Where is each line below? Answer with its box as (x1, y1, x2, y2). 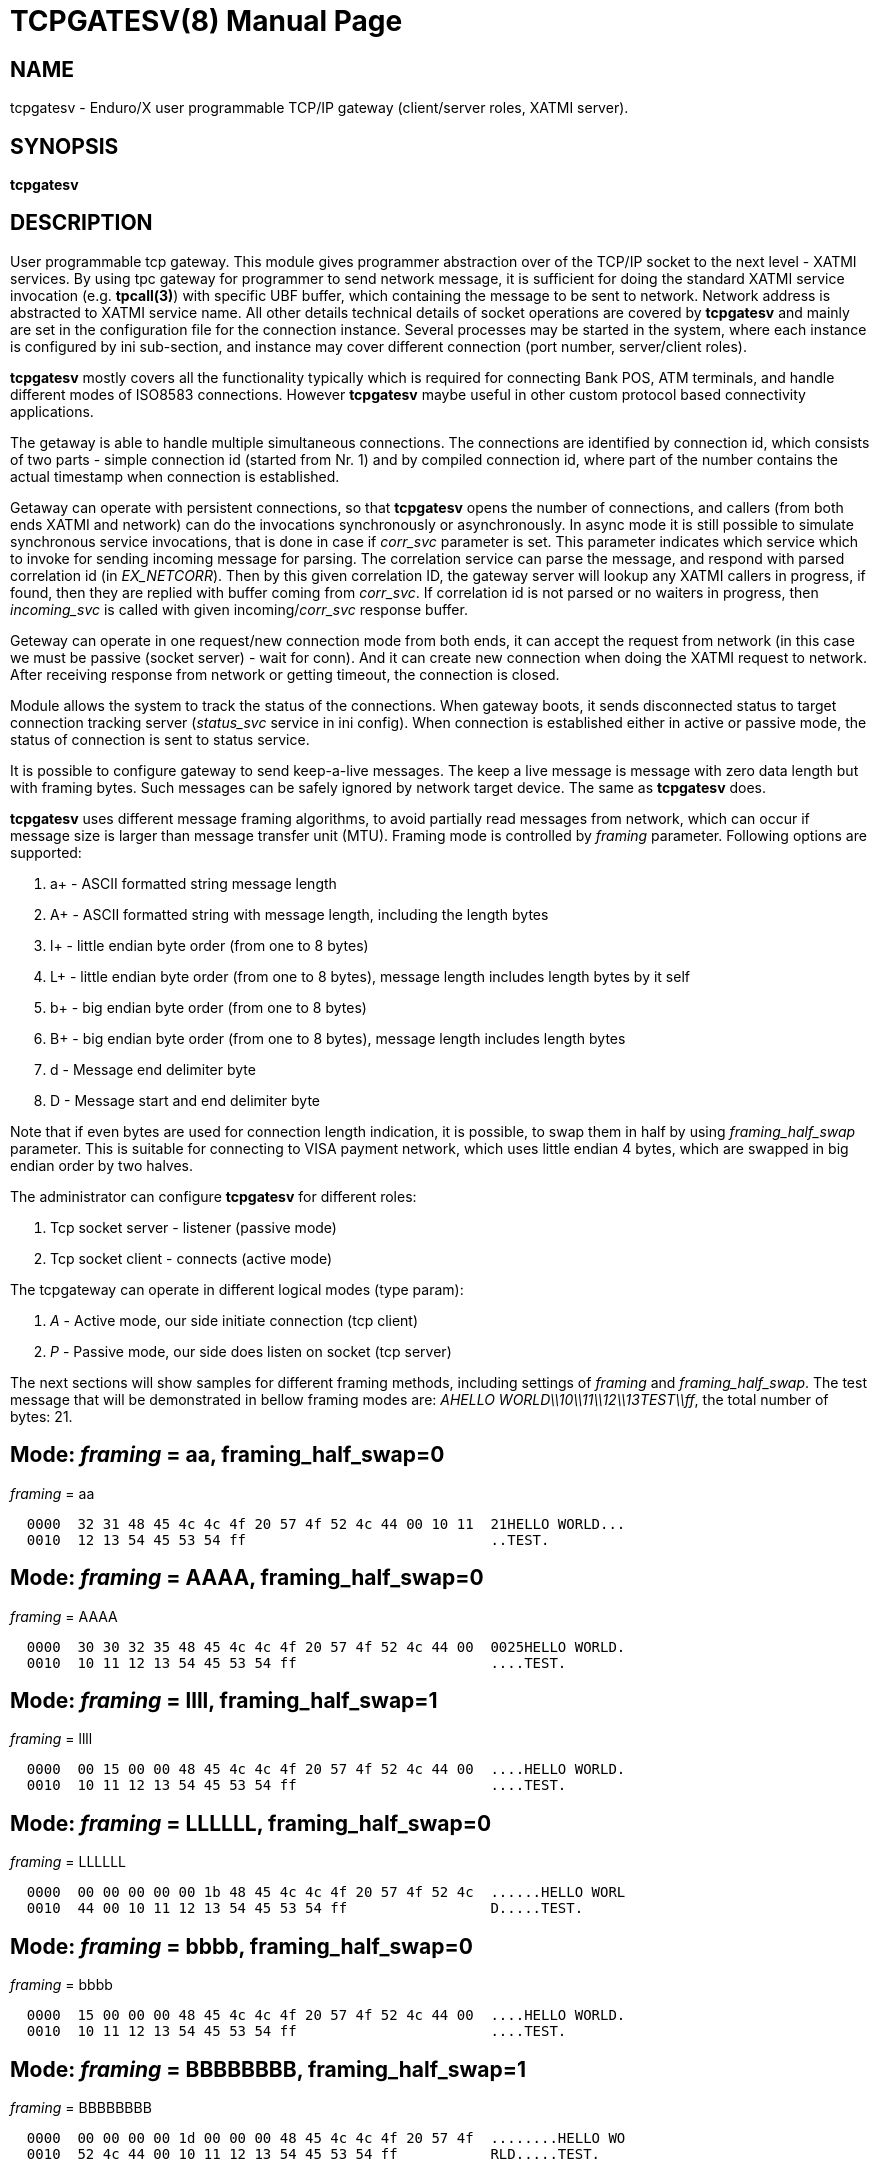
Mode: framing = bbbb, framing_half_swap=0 (10, 1933, 473, 1959)
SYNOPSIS (10, 133, 119, 159)
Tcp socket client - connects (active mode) (50, 1249, 333, 1267)
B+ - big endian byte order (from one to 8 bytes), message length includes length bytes (50, 1029, 626, 1047)
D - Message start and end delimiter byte (50, 1091, 321, 1109)
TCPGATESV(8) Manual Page (10, 4, 403, 38)
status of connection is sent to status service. (10, 730, 310, 748)
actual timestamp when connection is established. (10, 467, 340, 485)
